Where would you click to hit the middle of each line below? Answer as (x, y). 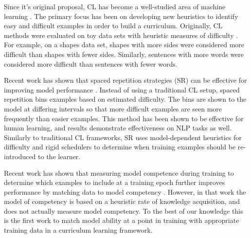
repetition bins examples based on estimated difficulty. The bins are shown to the (125, 99)
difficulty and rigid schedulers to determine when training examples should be (120, 147)
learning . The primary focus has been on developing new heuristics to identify (121, 16)
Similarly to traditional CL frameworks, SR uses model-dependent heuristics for (123, 137)
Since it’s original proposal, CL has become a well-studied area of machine (115, 6)
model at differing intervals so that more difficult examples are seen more (113, 108)
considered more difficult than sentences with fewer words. (91, 64)
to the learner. (59, 156)
